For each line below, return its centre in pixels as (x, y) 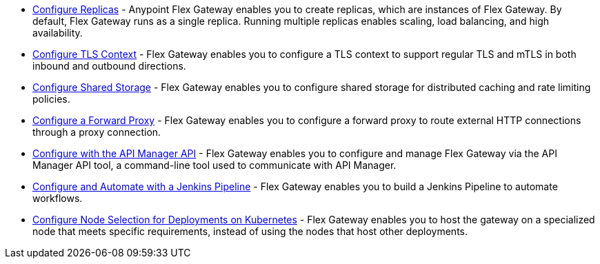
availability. (58, 33)
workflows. (58, 198)
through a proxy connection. (97, 132)
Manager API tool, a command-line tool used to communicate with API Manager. (214, 165)
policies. (51, 99)
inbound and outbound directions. (109, 66)
